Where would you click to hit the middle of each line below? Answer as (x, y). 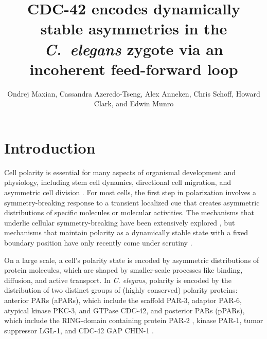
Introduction (50, 147)
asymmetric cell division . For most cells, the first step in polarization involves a (130, 192)
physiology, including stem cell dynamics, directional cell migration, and (118, 182)
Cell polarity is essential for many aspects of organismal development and (120, 172)
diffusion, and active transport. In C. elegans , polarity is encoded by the (118, 280)
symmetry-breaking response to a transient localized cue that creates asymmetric (132, 202)
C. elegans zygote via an (134, 49)
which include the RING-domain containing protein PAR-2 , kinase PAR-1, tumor (134, 320)
